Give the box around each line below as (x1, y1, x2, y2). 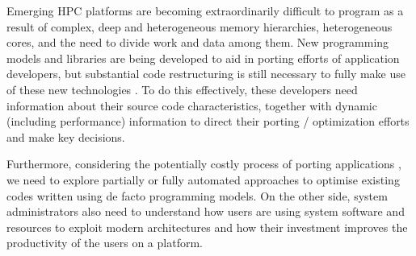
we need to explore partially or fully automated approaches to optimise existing (6, 171, 400, 188)
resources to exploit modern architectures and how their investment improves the (6, 218, 408, 235)
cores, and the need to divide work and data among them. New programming (6, 34, 389, 51)
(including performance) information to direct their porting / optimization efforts (6, 113, 410, 130)
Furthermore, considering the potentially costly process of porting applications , (6, 155, 401, 172)
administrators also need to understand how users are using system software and (6, 203, 405, 220)
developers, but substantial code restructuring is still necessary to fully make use (6, 65, 405, 82)
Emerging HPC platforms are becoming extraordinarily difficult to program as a (6, 2, 404, 19)
